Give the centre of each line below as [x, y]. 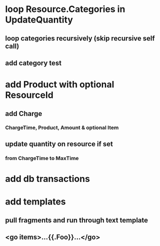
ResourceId [29, 95]
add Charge [24, 113]
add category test [33, 63]
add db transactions [48, 179]
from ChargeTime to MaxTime [42, 158]
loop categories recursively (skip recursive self [80, 38]
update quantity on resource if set [59, 144]
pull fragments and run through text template [77, 220]
